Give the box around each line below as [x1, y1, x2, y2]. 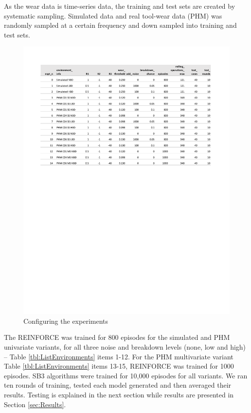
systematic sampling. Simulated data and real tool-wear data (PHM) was [4, 10, 222, 20]
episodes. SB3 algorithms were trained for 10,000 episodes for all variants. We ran [4, 370, 248, 380]
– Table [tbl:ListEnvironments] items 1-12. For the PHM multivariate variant [4, 351, 233, 361]
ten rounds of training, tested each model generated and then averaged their [4, 380, 232, 390]
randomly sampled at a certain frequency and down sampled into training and [4, 20, 237, 30]
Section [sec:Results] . [4, 399, 66, 409]
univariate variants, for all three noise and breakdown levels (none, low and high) [4, 342, 246, 352]
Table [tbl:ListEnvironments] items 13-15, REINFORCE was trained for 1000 [4, 361, 234, 371]
